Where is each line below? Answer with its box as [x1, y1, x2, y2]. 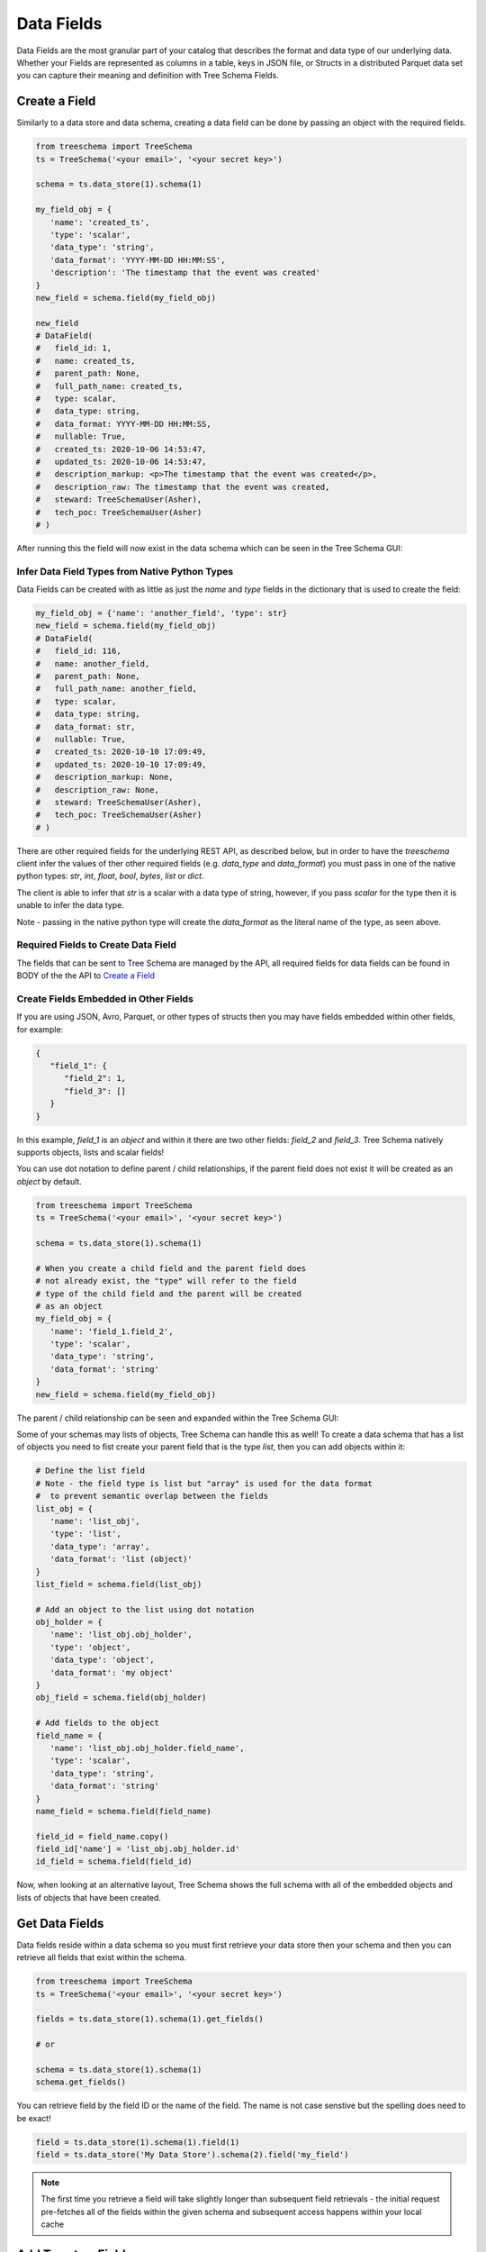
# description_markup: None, [35, 772, 175, 783]
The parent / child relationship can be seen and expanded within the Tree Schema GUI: [16, 1412, 339, 1423]
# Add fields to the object [35, 1718, 159, 1729]
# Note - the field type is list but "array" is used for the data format [35, 1478, 373, 1488]
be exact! [16, 2112, 51, 2123]
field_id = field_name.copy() [35, 1831, 169, 1841]
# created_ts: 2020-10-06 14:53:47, [35, 444, 207, 454]
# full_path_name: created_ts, [35, 381, 184, 391]
